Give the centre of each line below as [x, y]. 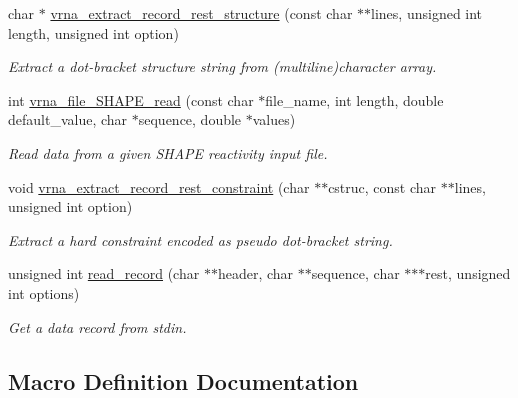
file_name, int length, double [354, 99]
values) [274, 119]
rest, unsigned [468, 273]
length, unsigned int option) [93, 32]
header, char [255, 273]
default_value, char [68, 119]
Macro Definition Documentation [183, 380]
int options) [44, 292]
